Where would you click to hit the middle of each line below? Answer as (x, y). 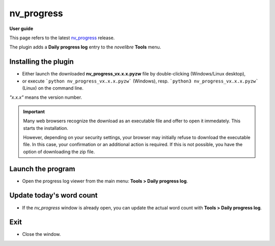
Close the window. (42, 234)
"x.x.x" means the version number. (46, 97)
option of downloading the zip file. (59, 152)
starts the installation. (46, 128)
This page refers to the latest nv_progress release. (62, 38)
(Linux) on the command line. (53, 88)
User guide (21, 29)
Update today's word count (53, 195)
